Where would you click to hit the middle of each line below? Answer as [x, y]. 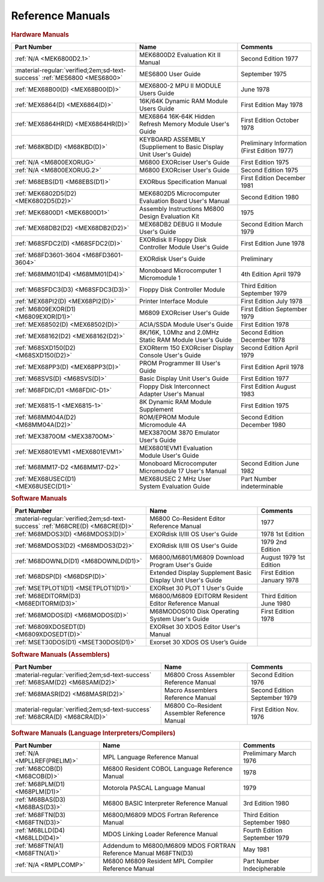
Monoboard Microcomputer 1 [180, 270]
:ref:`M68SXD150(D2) [45, 347]
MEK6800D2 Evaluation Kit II [180, 55]
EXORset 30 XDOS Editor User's [195, 627]
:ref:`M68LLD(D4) [40, 830]
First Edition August [268, 386]
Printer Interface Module [173, 301]
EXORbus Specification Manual [183, 181]
